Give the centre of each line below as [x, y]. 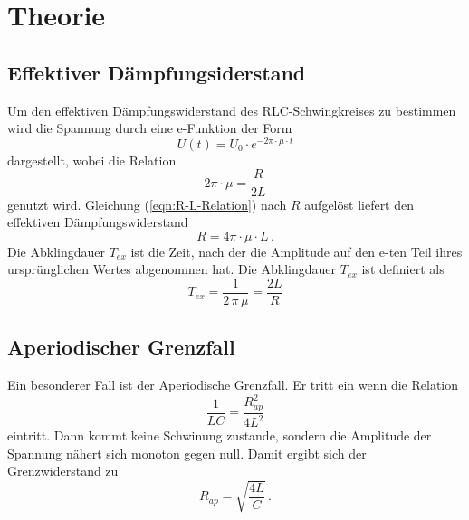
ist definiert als [403, 269]
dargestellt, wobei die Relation [92, 160]
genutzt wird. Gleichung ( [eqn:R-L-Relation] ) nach [147, 204]
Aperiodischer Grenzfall [121, 347]
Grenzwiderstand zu [63, 471]
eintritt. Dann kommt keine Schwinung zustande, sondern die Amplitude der [220, 435]
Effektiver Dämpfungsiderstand [157, 72]
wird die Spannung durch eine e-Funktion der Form [150, 128]
